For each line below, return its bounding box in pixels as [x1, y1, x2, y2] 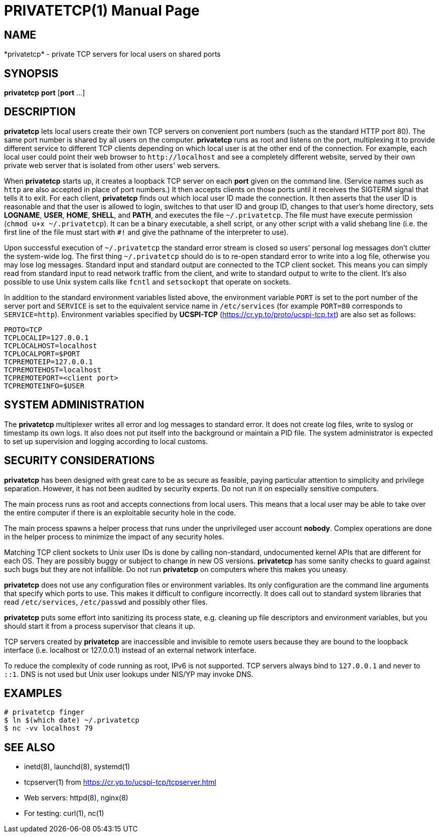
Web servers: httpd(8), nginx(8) [24, 793, 128, 802]
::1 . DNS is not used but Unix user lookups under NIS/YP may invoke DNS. [4, 669, 253, 678]
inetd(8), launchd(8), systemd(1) [24, 762, 130, 771]
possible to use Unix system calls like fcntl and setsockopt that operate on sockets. [4, 277, 291, 286]
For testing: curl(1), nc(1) [24, 809, 104, 818]
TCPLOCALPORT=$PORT [4, 349, 80, 358]
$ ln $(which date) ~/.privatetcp [4, 716, 139, 725]
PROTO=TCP [4, 325, 42, 334]
